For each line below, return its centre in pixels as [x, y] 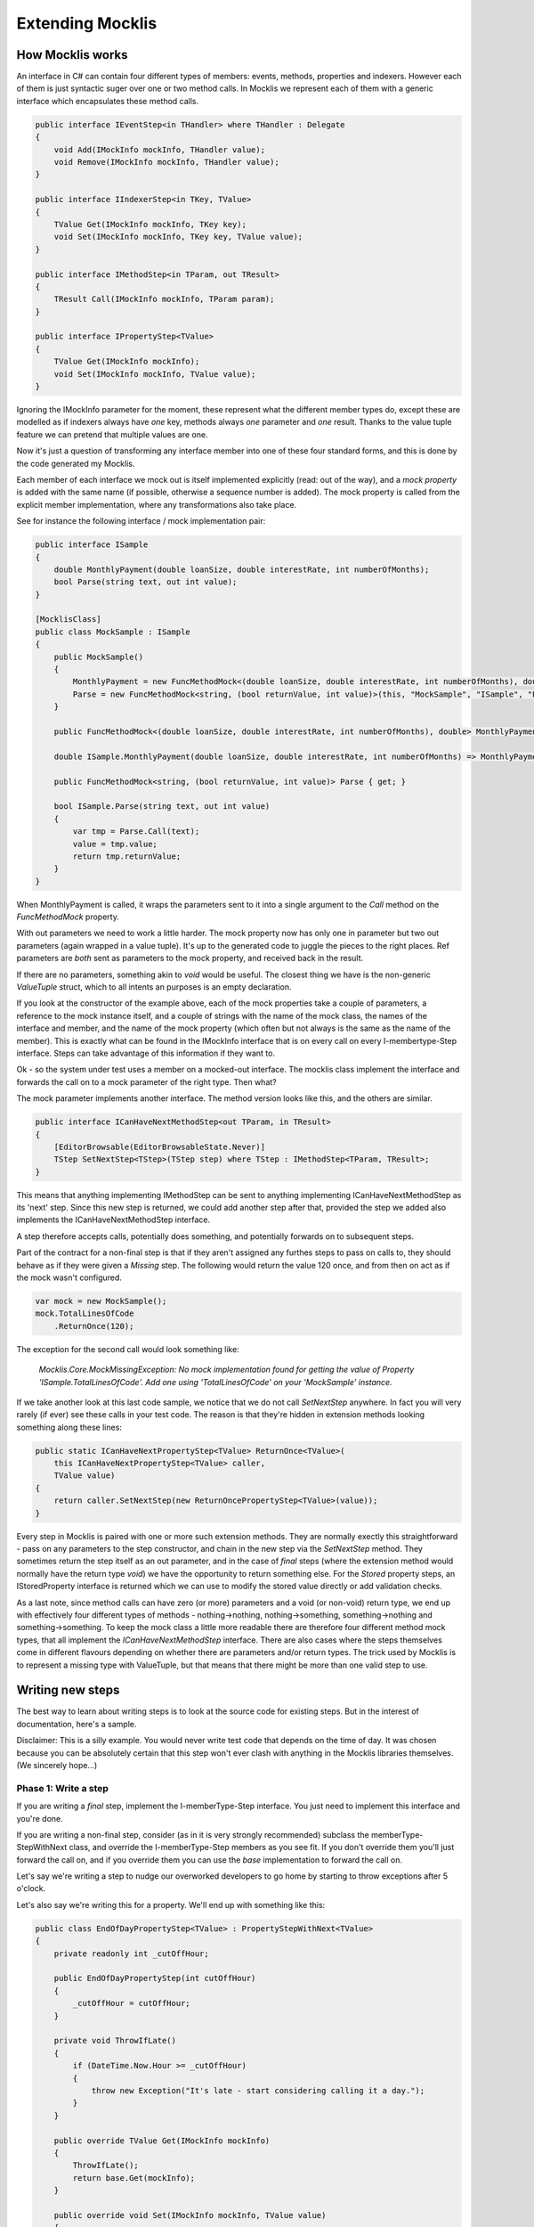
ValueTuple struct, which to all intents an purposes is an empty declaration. [154, 987]
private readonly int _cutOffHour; [131, 1954]
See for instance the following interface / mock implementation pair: [141, 521]
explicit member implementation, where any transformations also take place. [157, 504]
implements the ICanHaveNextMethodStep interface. [113, 1220]
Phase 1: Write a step [62, 1788]
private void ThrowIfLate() [115, 2041]
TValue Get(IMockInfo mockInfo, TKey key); [150, 224]
